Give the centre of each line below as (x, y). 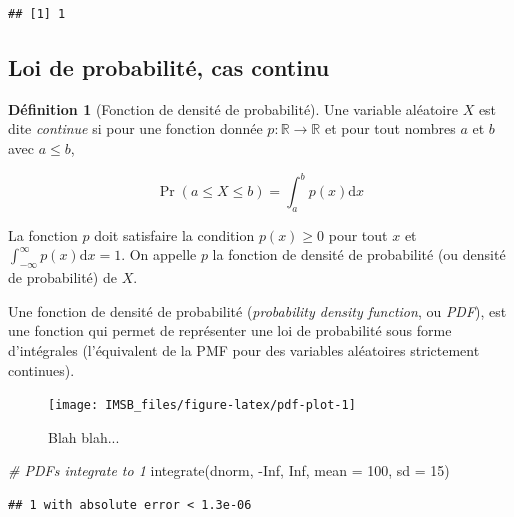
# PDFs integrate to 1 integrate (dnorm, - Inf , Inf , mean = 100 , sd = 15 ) (229, 470)
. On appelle (159, 254)
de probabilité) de (62, 277)
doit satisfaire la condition (174, 234)
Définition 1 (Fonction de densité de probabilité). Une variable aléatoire (233, 108)
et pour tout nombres (390, 128)
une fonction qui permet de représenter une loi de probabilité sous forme (230, 330)
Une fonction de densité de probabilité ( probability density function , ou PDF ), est (257, 310)
